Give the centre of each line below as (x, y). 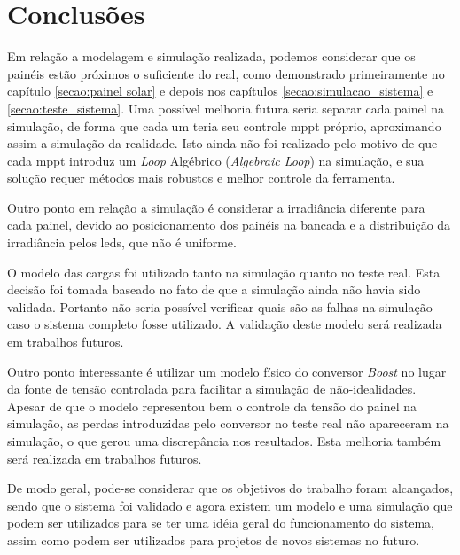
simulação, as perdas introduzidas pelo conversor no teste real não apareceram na (228, 423)
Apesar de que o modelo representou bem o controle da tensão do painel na (212, 406)
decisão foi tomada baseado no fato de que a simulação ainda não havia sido (214, 289)
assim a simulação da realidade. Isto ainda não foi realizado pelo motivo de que (222, 143)
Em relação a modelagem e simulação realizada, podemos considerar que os (211, 56)
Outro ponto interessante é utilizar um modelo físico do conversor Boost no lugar (227, 371)
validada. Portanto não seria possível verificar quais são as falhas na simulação (220, 306)
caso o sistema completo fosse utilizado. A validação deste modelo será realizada (225, 324)
